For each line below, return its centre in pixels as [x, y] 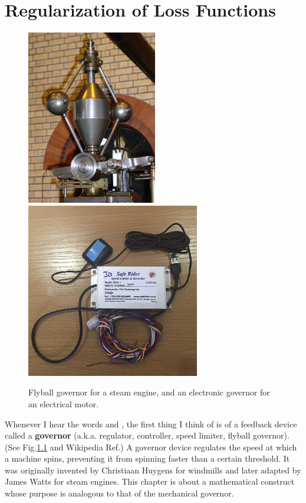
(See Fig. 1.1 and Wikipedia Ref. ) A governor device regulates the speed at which [151, 447]
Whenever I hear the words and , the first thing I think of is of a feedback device [151, 424]
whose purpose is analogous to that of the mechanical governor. [119, 493]
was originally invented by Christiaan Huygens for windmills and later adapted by [153, 470]
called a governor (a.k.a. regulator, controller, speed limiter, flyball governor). [147, 435]
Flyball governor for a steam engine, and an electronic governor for [149, 392]
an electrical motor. [64, 403]
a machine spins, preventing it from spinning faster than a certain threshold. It [147, 458]
